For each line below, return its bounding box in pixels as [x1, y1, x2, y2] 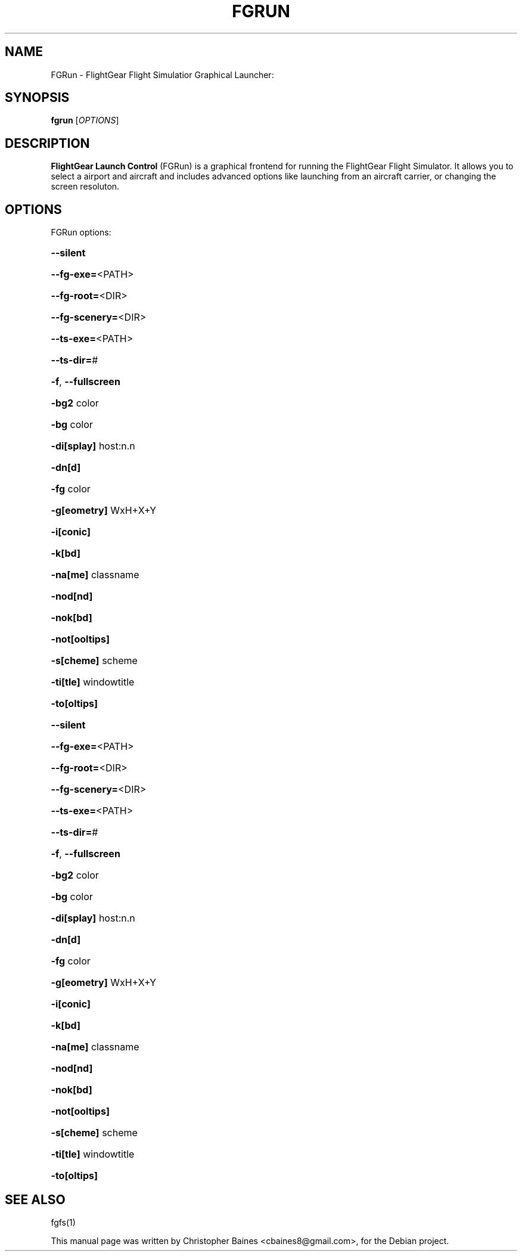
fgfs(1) [51, 1217, 76, 1227]
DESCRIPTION [5, 135, 90, 151]
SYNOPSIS [5, 90, 70, 106]
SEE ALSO [5, 1192, 66, 1207]
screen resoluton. [51, 181, 120, 192]
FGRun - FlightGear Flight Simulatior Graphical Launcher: [51, 69, 274, 80]
